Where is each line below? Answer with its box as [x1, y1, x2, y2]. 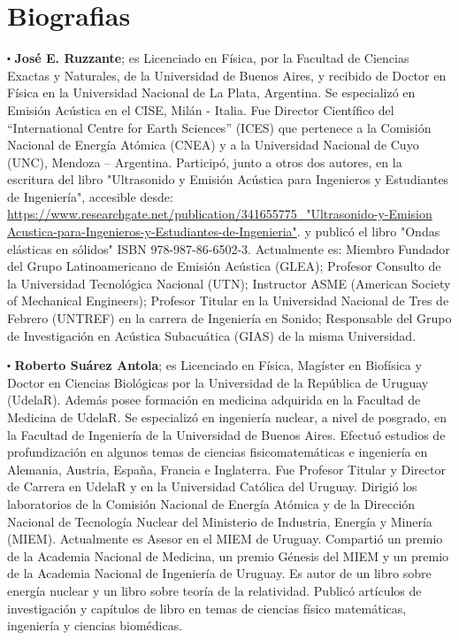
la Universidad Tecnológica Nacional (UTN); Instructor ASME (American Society [7, 274, 451, 292]
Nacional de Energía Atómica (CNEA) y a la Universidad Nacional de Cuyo [7, 135, 419, 154]
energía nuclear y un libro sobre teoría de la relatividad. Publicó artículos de [7, 581, 422, 599]
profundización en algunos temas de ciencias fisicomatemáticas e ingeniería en [7, 443, 428, 461]
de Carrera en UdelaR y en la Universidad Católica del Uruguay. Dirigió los [7, 477, 417, 496]
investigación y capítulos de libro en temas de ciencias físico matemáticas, [7, 598, 407, 617]
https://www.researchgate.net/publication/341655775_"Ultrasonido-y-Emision [7, 204, 432, 223]
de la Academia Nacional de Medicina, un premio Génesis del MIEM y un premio [7, 546, 449, 565]
